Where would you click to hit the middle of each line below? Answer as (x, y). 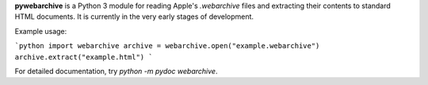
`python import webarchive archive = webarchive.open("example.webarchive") (167, 46)
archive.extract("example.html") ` (84, 57)
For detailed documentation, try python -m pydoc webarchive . (116, 71)
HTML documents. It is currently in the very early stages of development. (134, 17)
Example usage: (41, 31)
